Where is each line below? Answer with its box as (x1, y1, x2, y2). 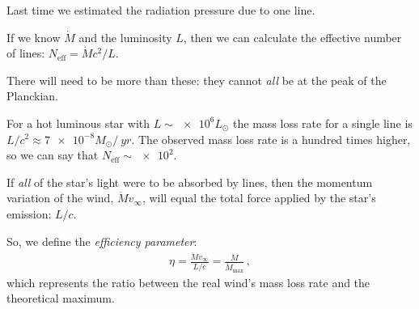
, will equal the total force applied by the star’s (142, 189, 376, 206)
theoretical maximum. (6, 290, 115, 307)
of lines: (6, 44, 45, 61)
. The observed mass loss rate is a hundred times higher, (131, 130, 411, 147)
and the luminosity (78, 28, 172, 45)
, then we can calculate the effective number (183, 28, 402, 45)
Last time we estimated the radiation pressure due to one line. (6, 2, 315, 18)
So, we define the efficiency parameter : (6, 232, 197, 249)
